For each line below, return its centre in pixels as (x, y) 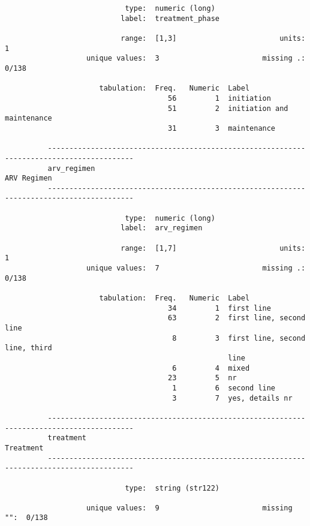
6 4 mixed (211, 368)
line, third (28, 348)
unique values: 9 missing (189, 508)
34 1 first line (219, 308)
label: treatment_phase (170, 18)
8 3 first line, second (239, 338)
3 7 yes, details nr (232, 398)
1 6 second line (224, 388)
